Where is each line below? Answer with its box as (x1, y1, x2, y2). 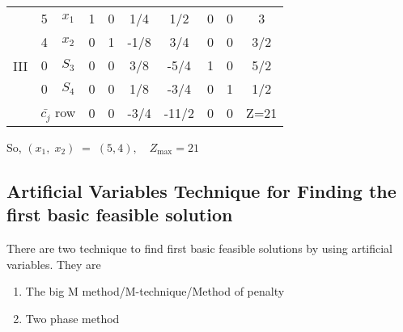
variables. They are (6, 255, 101, 272)
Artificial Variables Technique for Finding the (6, 178, 397, 203)
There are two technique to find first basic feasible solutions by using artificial (6, 240, 393, 257)
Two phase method (25, 309, 120, 326)
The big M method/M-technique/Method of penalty (25, 283, 285, 300)
